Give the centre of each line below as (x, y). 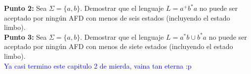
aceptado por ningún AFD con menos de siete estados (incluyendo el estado (119, 46)
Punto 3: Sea (25, 37)
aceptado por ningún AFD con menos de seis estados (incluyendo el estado (117, 17)
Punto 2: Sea (25, 8)
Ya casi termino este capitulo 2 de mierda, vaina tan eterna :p (98, 65)
